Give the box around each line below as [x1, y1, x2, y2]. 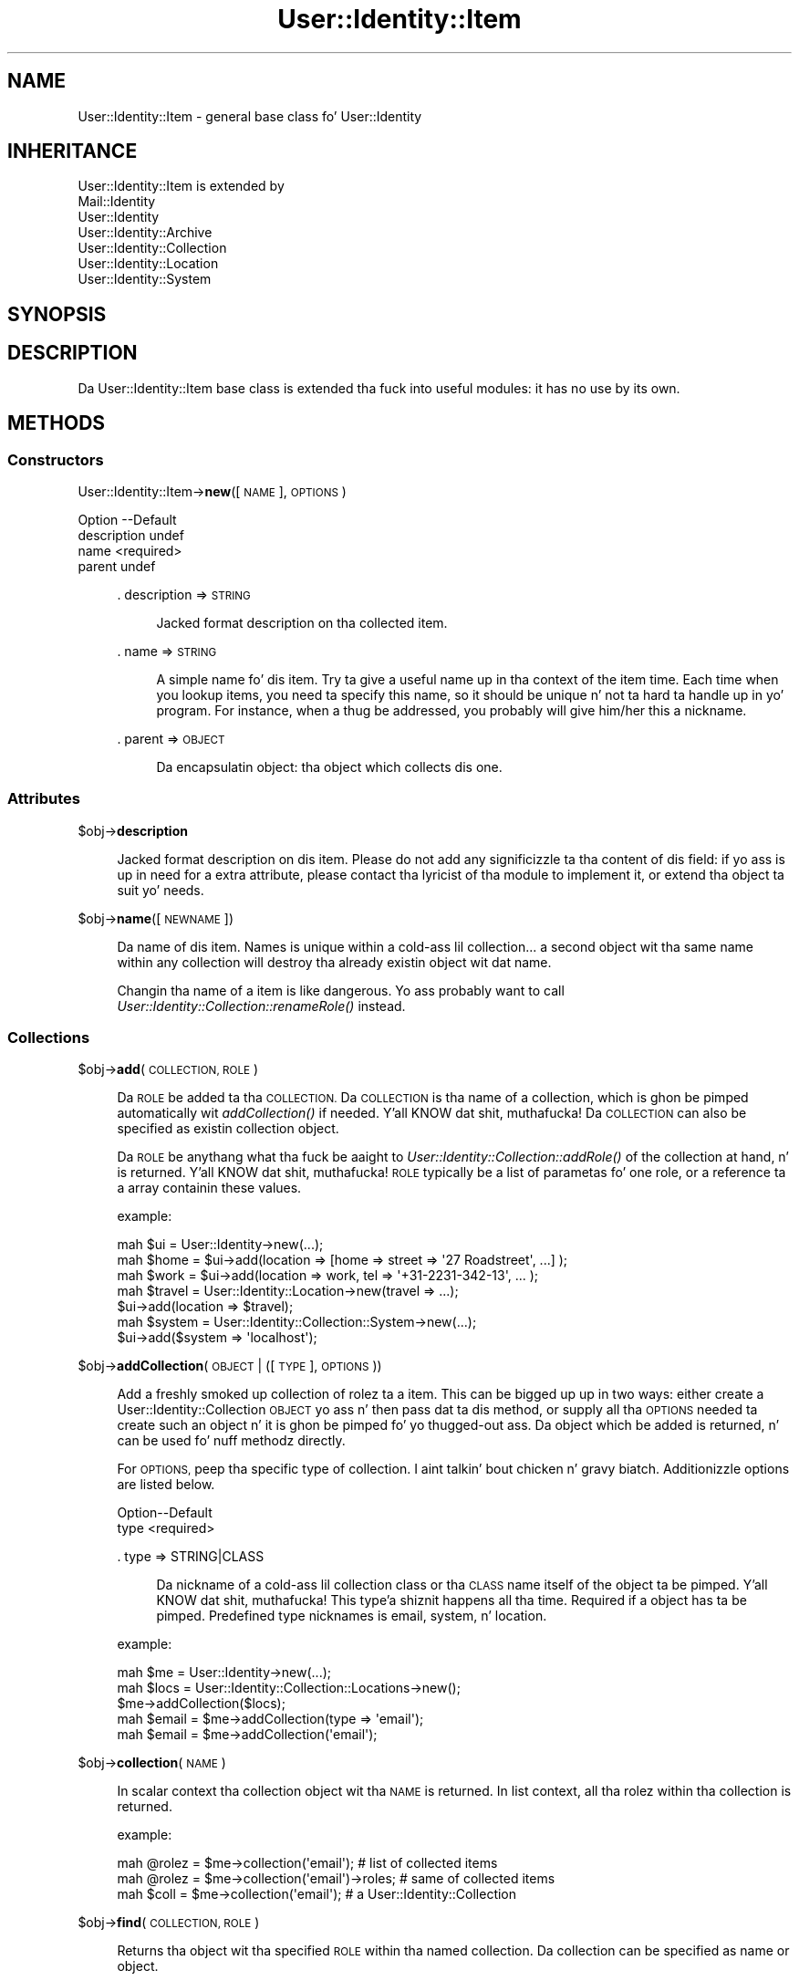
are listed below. [117, 1476, 215, 1493]
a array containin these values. [117, 1180, 302, 1196]
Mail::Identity [78, 193, 156, 210]
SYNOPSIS [7, 302, 107, 326]
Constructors [7, 450, 104, 469]
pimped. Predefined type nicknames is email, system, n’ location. [156, 1608, 547, 1624]
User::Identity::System [78, 271, 212, 287]
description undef [78, 527, 184, 543]
